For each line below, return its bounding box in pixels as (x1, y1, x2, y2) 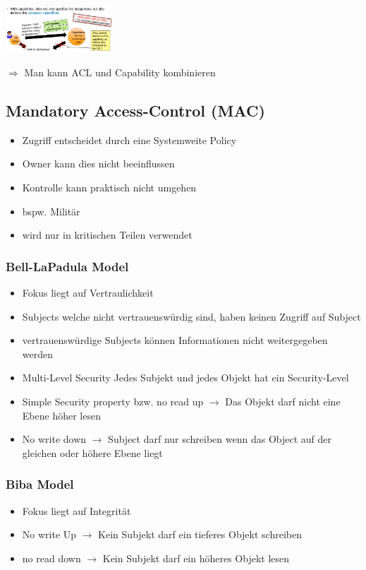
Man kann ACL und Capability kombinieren (24, 65, 216, 80)
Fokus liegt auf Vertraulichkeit (22, 285, 154, 300)
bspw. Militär (22, 203, 80, 218)
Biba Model (6, 475, 74, 493)
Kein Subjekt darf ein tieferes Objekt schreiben (98, 527, 302, 542)
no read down (22, 550, 81, 565)
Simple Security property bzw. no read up (22, 394, 204, 409)
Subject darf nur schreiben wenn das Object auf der (108, 432, 332, 446)
